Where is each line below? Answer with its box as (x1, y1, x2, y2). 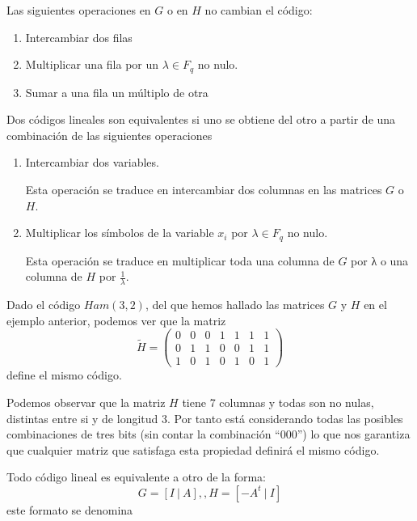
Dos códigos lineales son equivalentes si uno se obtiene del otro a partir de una (6, 111, 396, 128)
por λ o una (351, 252, 409, 269)
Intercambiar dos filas (25, 28, 133, 45)
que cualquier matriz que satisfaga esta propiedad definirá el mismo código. (6, 441, 380, 458)
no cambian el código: (204, 2, 313, 18)
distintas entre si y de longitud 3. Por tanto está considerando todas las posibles (6, 409, 403, 426)
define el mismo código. (6, 366, 122, 383)
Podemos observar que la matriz (6, 394, 166, 411)
